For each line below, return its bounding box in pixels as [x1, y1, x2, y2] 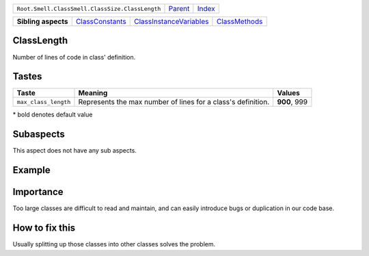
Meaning [78, 88, 108, 98]
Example [12, 164, 51, 176]
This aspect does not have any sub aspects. [12, 146, 137, 155]
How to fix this [12, 222, 76, 234]
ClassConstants [75, 17, 126, 26]
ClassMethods [216, 17, 263, 26]
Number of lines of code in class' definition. [12, 53, 136, 61]
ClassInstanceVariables [133, 17, 209, 26]
